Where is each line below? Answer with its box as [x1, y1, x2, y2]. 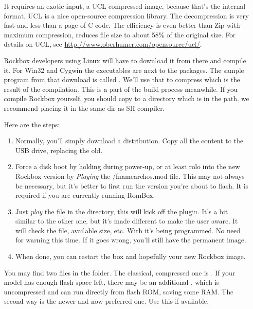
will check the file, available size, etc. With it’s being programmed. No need [15, 225, 240, 235]
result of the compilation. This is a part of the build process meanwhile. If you [4, 84, 238, 94]
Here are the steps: [4, 119, 60, 129]
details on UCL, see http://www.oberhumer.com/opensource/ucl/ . [4, 39, 202, 49]
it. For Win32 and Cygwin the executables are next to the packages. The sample [4, 65, 244, 75]
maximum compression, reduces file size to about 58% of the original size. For [4, 29, 235, 39]
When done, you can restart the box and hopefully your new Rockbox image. [15, 251, 246, 261]
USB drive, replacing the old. [15, 145, 103, 155]
